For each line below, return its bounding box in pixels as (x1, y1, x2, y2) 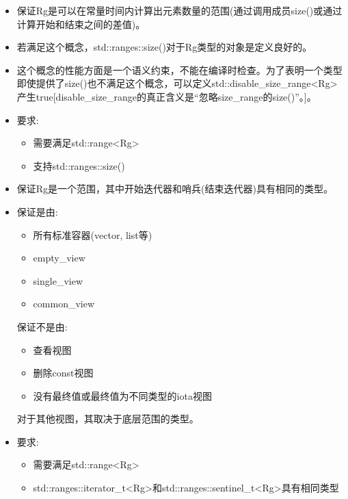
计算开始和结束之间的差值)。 (16, 16, 146, 31)
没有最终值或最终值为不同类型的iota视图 (33, 388, 212, 402)
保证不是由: (16, 319, 68, 333)
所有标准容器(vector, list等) (33, 227, 152, 242)
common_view (33, 296, 95, 311)
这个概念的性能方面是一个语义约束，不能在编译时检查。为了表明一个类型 (16, 62, 343, 77)
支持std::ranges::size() (33, 158, 125, 172)
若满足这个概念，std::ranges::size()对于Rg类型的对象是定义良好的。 (16, 40, 312, 54)
